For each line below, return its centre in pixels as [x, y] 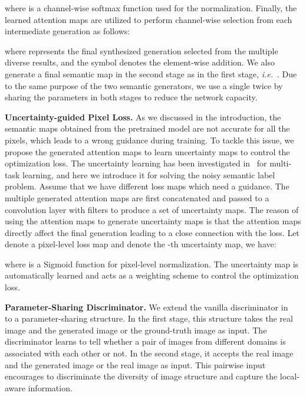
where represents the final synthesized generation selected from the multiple [142, 50]
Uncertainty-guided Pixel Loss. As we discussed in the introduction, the [143, 117]
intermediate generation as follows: [68, 31]
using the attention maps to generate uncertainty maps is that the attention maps [153, 221]
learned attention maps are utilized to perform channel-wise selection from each [149, 19]
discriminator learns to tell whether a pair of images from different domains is [145, 341]
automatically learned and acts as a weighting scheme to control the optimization [152, 275]
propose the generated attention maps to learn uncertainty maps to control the [147, 151]
